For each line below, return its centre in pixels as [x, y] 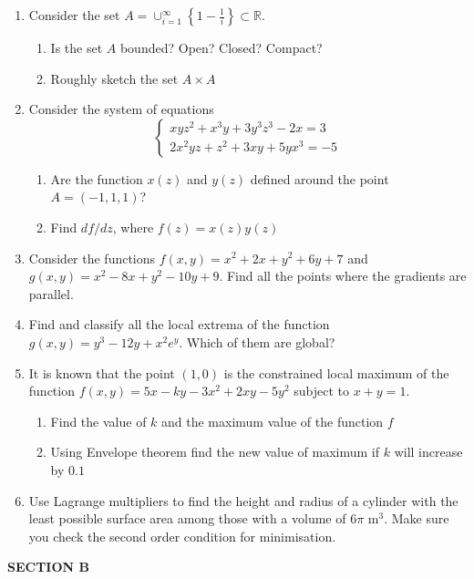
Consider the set [74, 15]
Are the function [97, 178]
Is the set [77, 47]
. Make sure [417, 518]
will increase [428, 452]
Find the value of [98, 421]
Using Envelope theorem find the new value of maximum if [215, 452]
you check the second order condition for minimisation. [182, 536]
